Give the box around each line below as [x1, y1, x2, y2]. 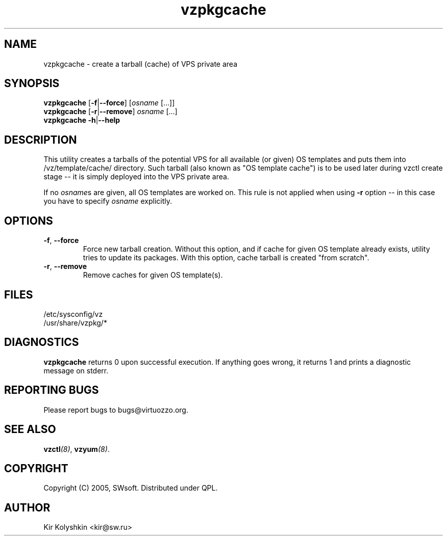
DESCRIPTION [4, 133, 77, 146]
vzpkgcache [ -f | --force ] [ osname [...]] [43, 98, 175, 107]
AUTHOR [4, 501, 51, 514]
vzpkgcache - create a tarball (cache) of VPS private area [43, 59, 238, 68]
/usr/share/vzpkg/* [43, 318, 107, 327]
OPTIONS [4, 214, 53, 227]
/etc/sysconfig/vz [43, 309, 103, 318]
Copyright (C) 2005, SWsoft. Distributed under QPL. [43, 483, 218, 493]
